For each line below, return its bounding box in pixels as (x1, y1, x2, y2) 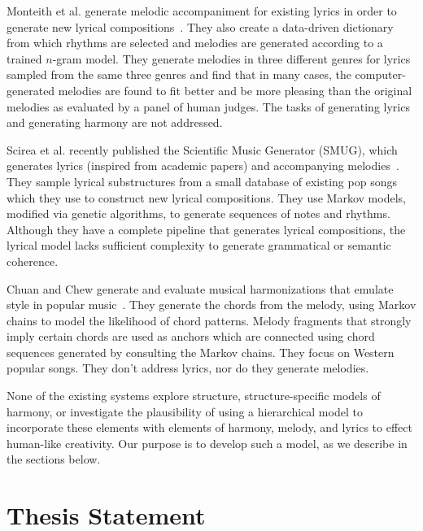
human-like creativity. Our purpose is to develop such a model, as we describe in (7, 434, 408, 451)
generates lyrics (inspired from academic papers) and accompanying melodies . (7, 157, 399, 174)
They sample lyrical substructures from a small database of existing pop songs (7, 172, 397, 189)
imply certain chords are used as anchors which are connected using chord (7, 328, 375, 345)
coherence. (7, 252, 59, 269)
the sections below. (7, 450, 101, 468)
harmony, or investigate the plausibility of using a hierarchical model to (7, 403, 363, 420)
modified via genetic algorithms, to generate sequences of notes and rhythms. (7, 205, 390, 222)
